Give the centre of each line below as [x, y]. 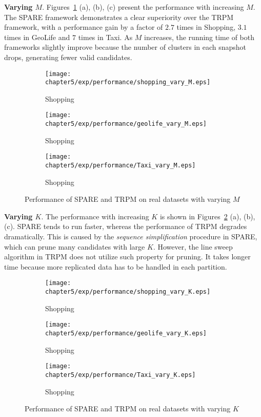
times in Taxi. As [105, 37]
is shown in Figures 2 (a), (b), [207, 216]
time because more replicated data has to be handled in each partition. [116, 266]
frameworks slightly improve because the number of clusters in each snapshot [125, 47]
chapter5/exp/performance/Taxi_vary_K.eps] [121, 375]
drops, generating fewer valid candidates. [68, 57]
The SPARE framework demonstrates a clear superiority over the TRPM [119, 17]
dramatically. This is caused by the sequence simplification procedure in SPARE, [131, 236]
